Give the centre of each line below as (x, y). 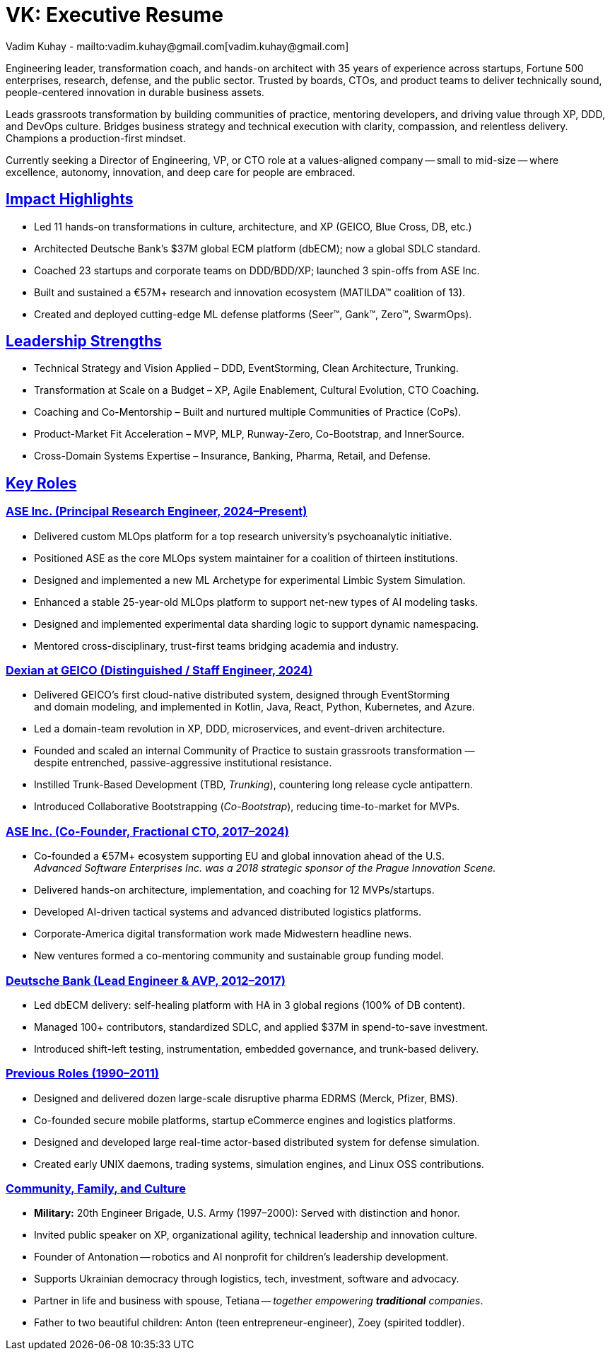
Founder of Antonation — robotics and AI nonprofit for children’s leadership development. (241, 1257)
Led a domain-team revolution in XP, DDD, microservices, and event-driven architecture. (240, 729)
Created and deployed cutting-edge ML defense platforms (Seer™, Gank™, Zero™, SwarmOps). (253, 314)
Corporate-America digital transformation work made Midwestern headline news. (223, 934)
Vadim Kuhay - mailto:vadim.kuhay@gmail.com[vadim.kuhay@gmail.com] (177, 46)
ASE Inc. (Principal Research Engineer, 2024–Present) (157, 512)
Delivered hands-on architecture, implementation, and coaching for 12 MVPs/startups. (234, 890)
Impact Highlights (70, 199)
